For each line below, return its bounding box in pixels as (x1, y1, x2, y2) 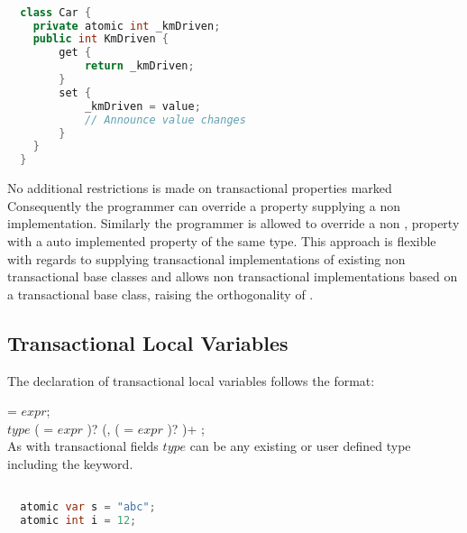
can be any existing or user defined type (189, 437, 411, 455)
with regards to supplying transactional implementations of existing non (7, 249, 406, 268)
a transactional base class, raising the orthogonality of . (7, 284, 314, 303)
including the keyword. (7, 454, 133, 473)
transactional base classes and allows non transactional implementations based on (7, 267, 458, 286)
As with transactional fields (7, 437, 159, 455)
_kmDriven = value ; (84, 99, 201, 113)
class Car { (20, 5, 92, 19)
